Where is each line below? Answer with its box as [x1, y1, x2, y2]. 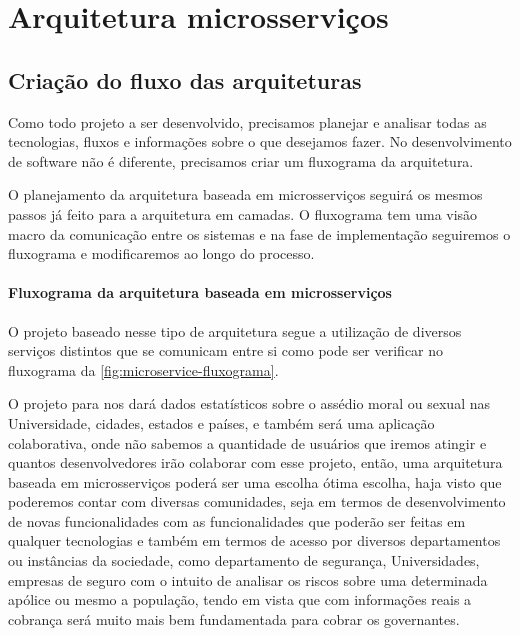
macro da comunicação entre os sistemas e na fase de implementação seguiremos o [8, 223, 511, 244]
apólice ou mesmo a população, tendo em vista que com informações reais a [8, 589, 472, 610]
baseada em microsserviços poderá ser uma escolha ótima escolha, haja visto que [8, 471, 502, 492]
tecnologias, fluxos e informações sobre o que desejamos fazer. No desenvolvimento [8, 131, 512, 152]
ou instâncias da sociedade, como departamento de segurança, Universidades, [8, 550, 480, 571]
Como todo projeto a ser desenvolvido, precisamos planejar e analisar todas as [8, 111, 487, 132]
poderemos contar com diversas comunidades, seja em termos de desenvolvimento [8, 491, 506, 512]
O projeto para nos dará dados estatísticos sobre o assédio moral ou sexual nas [8, 393, 490, 414]
